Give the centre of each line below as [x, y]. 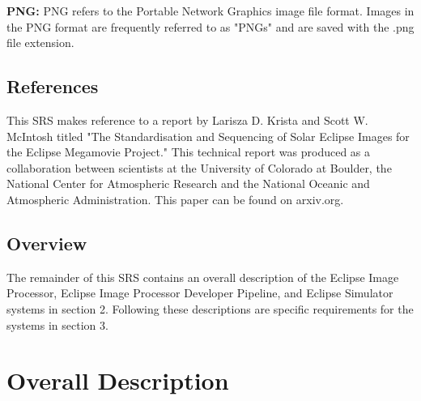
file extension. [40, 43]
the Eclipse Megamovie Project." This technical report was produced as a [189, 152]
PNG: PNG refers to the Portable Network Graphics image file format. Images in [210, 11]
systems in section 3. [57, 324]
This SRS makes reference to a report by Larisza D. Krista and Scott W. [187, 119]
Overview [47, 243]
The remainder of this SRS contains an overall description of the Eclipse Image [203, 277]
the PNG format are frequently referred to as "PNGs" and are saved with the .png [210, 26]
